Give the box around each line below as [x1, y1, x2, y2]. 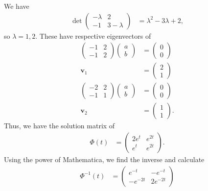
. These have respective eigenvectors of [35, 30, 151, 41]
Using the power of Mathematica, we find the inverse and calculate [4, 154, 205, 164]
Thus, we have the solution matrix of [4, 120, 115, 131]
